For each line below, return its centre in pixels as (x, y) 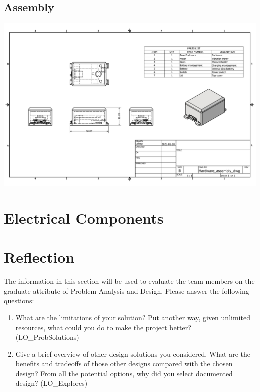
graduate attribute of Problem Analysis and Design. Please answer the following (127, 291)
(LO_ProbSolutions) (47, 337)
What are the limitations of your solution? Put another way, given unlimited (133, 317)
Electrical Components (84, 218)
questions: (19, 301)
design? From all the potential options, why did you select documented (124, 373)
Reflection (39, 257)
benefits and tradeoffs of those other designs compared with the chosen (124, 364)
